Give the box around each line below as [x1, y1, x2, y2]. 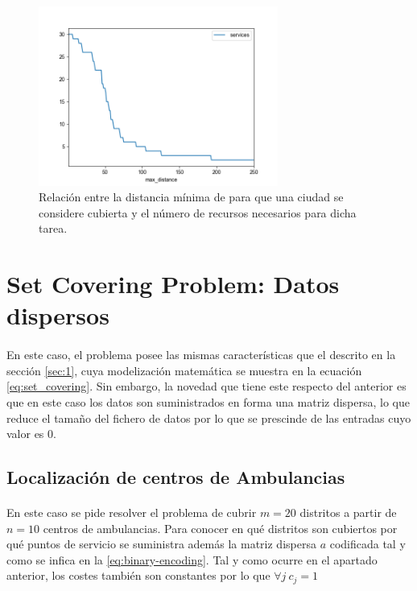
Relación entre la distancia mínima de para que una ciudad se [39, 188, 344, 205]
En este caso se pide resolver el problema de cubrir [6, 504, 257, 521]
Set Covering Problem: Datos [6, 267, 340, 300]
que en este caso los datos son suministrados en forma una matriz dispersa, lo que [6, 393, 410, 410]
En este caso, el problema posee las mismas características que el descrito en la [6, 346, 396, 363]
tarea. [39, 220, 68, 237]
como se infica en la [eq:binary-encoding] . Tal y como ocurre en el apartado [6, 551, 378, 568]
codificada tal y [329, 535, 406, 552]
